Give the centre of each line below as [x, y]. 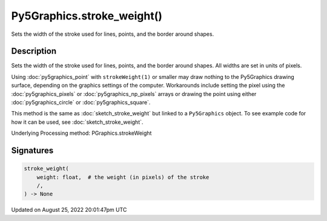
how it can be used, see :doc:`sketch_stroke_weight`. [77, 122]
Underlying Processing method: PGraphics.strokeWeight [81, 133]
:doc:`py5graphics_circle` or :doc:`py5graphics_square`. [81, 103]
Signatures [32, 151]
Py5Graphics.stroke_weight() [87, 16]
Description [34, 51]
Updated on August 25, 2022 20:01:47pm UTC [69, 210]
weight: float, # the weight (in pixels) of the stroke [123, 177]
